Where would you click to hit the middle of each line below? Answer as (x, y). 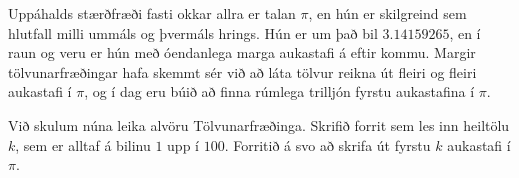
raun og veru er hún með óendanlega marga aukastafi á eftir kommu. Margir (242, 52)
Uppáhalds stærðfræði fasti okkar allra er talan (152, 13)
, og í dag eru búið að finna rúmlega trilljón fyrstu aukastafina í (279, 91)
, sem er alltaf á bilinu (83, 144)
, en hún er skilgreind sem (387, 13)
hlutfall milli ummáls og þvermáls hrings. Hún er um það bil (193, 32)
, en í (465, 32)
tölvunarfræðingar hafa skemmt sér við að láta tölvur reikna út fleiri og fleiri (242, 71)
